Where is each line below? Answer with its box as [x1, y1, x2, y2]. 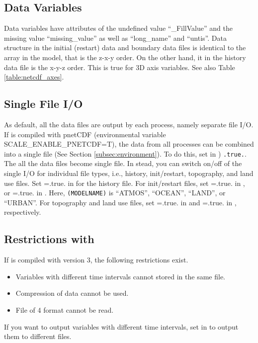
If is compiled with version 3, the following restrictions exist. [4, 255, 188, 265]
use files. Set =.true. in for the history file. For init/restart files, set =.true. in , [4, 177, 245, 188]
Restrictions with [4, 231, 94, 247]
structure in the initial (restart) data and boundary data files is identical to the [4, 42, 246, 53]
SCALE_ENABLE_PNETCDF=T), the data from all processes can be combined [4, 139, 254, 149]
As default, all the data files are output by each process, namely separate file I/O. [4, 119, 254, 129]
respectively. [4, 207, 41, 217]
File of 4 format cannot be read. [15, 305, 114, 315]
